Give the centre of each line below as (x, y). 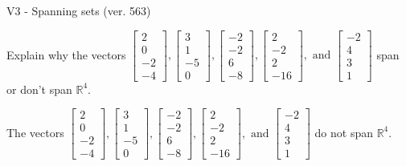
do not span (344, 132)
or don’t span (39, 89)
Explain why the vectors (66, 54)
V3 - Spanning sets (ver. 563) (79, 10)
